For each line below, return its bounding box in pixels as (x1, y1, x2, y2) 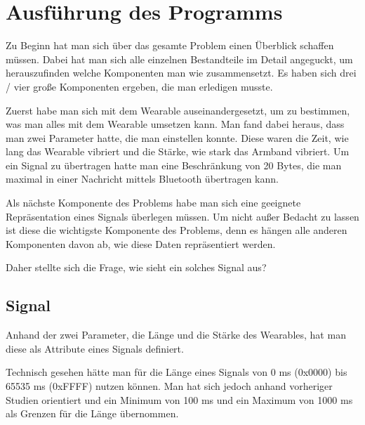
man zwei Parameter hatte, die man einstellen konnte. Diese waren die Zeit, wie (6, 130, 349, 145)
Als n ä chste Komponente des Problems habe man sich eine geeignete (6, 195, 301, 210)
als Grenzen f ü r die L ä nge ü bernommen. (6, 406, 179, 421)
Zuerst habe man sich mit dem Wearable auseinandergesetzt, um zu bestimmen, (6, 103, 350, 117)
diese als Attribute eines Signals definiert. (6, 341, 184, 355)
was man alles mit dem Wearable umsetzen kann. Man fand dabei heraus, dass (6, 117, 345, 131)
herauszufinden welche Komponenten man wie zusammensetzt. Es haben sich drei (6, 65, 357, 80)
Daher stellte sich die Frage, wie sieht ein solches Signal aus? (6, 260, 267, 275)
